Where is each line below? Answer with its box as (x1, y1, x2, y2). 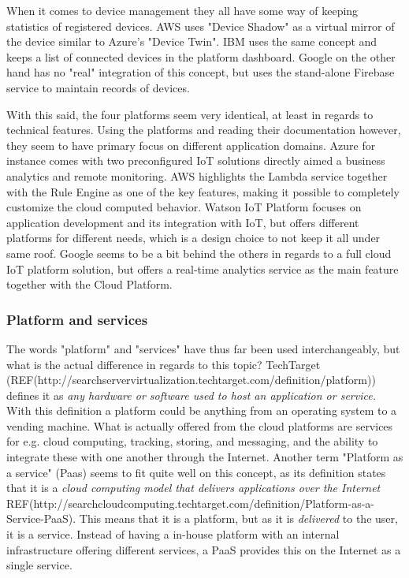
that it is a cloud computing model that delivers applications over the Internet (6, 479, 381, 496)
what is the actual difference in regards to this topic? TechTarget (6, 356, 321, 372)
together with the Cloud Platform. (6, 276, 173, 293)
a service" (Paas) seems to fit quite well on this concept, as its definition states (6, 464, 386, 480)
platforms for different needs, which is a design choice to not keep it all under (6, 229, 381, 246)
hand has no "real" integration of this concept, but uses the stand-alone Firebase (6, 64, 395, 80)
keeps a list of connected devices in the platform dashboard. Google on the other (6, 48, 396, 65)
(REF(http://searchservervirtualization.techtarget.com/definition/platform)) (6, 371, 376, 388)
